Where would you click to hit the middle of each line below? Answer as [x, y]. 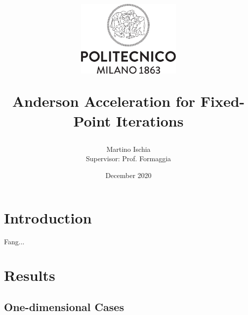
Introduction [48, 217]
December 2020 [128, 175]
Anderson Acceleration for [104, 101]
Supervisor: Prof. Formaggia [128, 158]
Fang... [14, 241]
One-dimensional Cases [64, 306]
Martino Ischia [128, 149]
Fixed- [223, 101]
